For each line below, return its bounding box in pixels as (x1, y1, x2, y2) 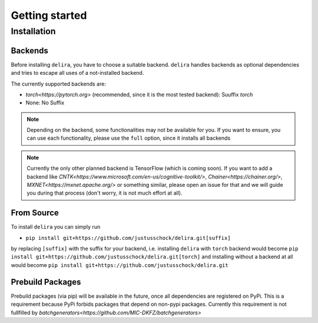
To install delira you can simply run (11, 223, 101, 230)
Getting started (11, 9, 87, 22)
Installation (11, 26, 56, 37)
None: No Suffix (25, 99, 65, 106)
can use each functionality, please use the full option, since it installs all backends (26, 134, 231, 141)
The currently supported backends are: (11, 80, 106, 87)
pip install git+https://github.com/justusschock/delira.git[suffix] (25, 235, 231, 241)
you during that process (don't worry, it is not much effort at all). (26, 189, 183, 197)
